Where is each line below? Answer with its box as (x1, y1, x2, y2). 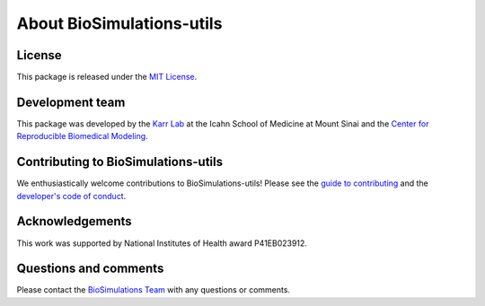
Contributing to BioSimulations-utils (16, 154, 224, 170)
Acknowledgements (16, 214, 132, 229)
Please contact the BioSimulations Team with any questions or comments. (16, 284, 291, 295)
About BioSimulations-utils (16, 13, 223, 33)
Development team (16, 94, 126, 109)
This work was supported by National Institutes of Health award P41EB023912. (16, 238, 307, 249)
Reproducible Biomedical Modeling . (16, 131, 148, 142)
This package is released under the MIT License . (16, 72, 198, 83)
